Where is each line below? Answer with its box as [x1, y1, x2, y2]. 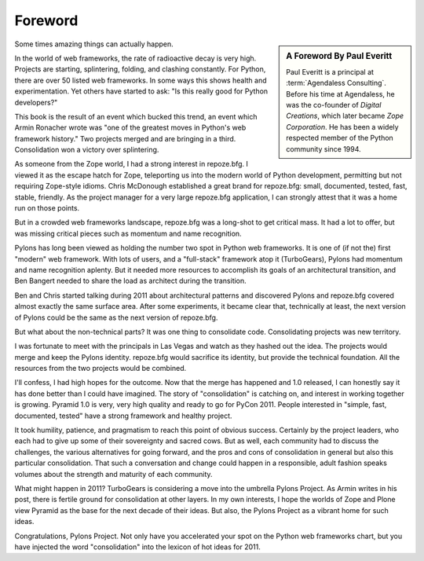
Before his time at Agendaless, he [286, 89, 396, 98]
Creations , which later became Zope [286, 111, 404, 121]
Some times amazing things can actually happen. [14, 39, 174, 49]
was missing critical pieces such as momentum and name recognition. [14, 229, 243, 238]
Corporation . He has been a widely [286, 122, 400, 131]
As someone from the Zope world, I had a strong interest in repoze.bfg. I [14, 159, 249, 169]
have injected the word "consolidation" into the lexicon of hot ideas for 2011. [14, 542, 261, 552]
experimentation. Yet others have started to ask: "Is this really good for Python [14, 86, 269, 96]
